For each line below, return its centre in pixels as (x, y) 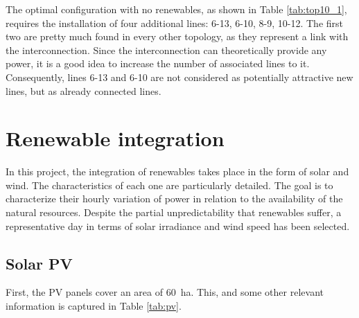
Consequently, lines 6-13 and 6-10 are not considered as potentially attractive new (179, 77)
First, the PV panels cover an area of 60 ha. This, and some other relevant (165, 292)
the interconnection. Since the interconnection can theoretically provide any (166, 50)
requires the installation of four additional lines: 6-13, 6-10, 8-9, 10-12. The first (174, 23)
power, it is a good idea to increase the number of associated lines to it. (158, 63)
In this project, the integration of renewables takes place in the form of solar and (177, 171)
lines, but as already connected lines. (84, 90)
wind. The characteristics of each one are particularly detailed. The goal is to (169, 185)
